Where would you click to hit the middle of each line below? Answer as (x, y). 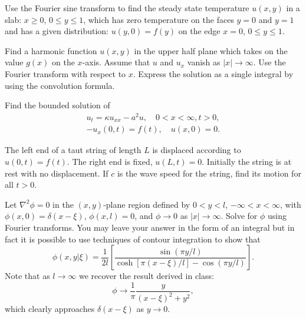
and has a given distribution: (57, 31)
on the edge (199, 31)
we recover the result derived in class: (146, 276)
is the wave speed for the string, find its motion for (209, 173)
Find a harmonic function (51, 50)
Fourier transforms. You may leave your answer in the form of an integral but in (150, 227)
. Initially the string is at (247, 161)
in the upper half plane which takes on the (211, 50)
